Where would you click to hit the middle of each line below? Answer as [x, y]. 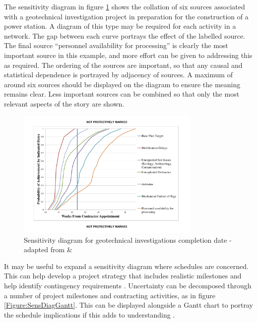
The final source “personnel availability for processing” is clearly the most [116, 45]
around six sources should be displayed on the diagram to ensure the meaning [122, 84]
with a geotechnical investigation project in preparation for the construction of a [126, 16]
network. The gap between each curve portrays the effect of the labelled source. [125, 35]
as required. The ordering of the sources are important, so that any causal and [123, 65]
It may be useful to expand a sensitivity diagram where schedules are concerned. [126, 266]
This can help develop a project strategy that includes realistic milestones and [123, 276]
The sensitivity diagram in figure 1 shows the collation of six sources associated [125, 6]
